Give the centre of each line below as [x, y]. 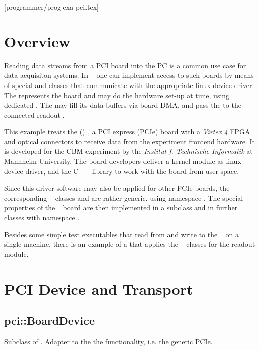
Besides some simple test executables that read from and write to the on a [121, 234]
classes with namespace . [42, 217]
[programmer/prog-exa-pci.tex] [52, 7]
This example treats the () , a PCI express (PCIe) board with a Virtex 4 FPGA [127, 132]
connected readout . [34, 114]
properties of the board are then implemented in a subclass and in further [121, 207]
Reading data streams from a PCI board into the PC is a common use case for [125, 65]
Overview [37, 41]
